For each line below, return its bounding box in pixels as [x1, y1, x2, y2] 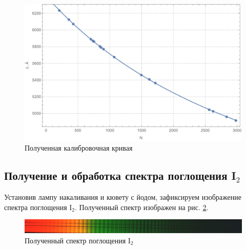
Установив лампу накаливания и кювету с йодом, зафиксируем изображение [4, 192, 241, 202]
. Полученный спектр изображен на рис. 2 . [75, 201, 209, 212]
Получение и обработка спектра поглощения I [4, 168, 236, 183]
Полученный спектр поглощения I [25, 235, 131, 245]
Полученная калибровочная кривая [25, 142, 133, 153]
